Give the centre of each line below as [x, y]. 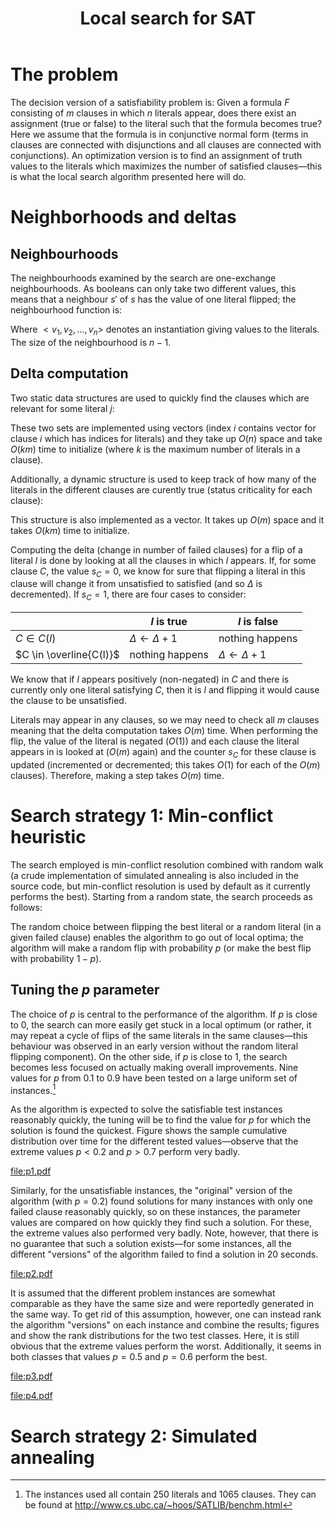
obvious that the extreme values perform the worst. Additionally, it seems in [166, 1346]
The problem [64, 74]
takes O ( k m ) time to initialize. [70, 530]
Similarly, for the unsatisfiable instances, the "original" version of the [151, 1191]
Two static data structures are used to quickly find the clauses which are [160, 398]
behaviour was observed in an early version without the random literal [154, 1046]
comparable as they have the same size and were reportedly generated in [162, 1304]
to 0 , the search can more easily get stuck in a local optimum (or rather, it [161, 1024]
